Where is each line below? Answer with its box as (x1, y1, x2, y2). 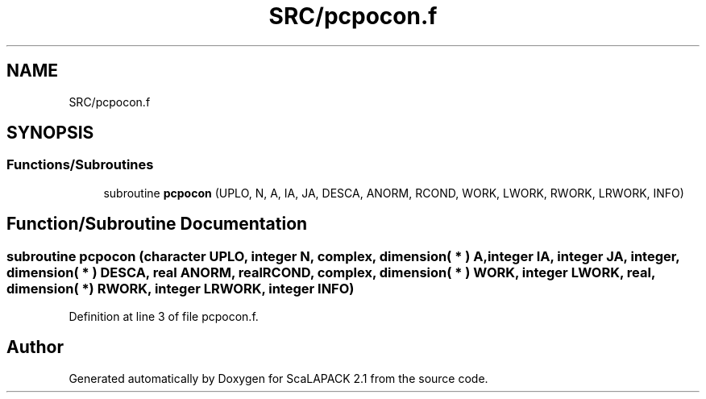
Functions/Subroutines (6, 156, 154, 173)
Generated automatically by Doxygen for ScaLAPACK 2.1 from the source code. (69, 371, 488, 385)
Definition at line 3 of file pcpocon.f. (69, 310, 259, 324)
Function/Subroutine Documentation (6, 214, 308, 235)
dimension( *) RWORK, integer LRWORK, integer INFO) (6, 280, 355, 297)
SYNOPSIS (6, 123, 94, 143)
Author (6, 337, 64, 358)
